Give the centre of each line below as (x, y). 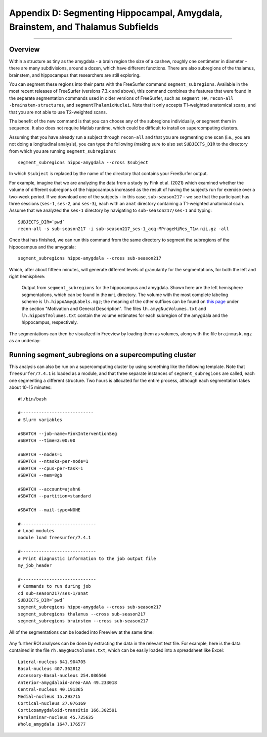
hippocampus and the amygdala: (43, 247)
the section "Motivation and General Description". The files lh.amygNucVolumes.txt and (114, 308)
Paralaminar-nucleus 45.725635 (56, 717)
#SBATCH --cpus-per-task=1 (51, 468)
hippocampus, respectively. (50, 322)
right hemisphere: (27, 276)
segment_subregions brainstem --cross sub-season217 (83, 621)
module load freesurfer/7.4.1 (55, 538)
